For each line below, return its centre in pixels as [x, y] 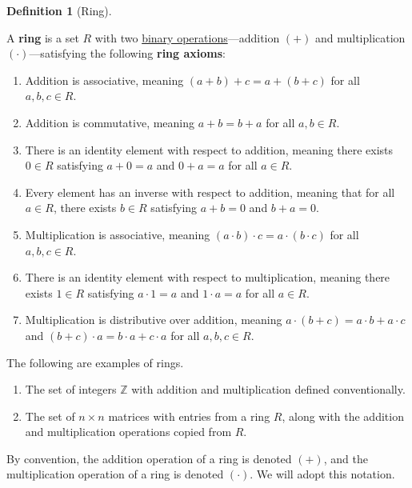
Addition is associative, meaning [104, 80]
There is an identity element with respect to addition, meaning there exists [209, 149]
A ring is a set [43, 37]
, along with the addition [343, 416]
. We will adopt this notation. [322, 474]
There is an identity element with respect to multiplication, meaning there [208, 277]
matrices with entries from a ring [189, 416]
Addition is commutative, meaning [110, 122]
